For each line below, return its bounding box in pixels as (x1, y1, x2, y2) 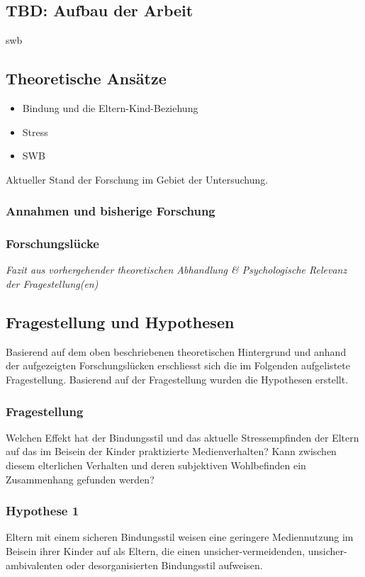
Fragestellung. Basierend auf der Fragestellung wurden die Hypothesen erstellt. (6, 372, 349, 387)
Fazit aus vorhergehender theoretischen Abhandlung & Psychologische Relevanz (6, 262, 347, 277)
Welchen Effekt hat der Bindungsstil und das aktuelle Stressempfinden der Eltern (6, 430, 359, 444)
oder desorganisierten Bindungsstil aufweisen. (66, 557, 263, 572)
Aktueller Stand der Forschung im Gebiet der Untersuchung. (6, 172, 269, 186)
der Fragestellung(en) (6, 276, 99, 291)
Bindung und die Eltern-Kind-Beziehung (22, 101, 198, 115)
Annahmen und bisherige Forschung (6, 202, 215, 220)
